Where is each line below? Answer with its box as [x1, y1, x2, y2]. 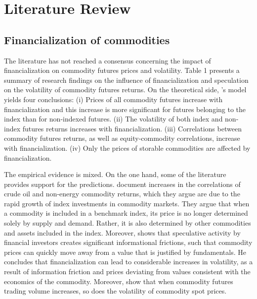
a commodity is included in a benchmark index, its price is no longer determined [4, 208, 248, 218]
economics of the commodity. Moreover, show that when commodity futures [4, 276, 233, 286]
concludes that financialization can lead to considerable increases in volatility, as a [4, 256, 253, 267]
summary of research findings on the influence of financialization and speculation [4, 74, 249, 85]
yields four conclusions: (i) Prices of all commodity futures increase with [4, 94, 223, 104]
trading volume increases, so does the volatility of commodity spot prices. [4, 286, 227, 296]
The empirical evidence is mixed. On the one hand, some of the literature [4, 169, 226, 179]
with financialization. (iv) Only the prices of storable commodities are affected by [4, 142, 251, 153]
